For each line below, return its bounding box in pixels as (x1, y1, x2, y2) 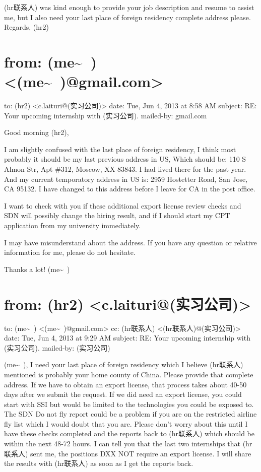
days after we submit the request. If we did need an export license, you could (4, 389, 242, 399)
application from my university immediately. (4, 220, 141, 231)
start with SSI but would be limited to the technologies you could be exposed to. (4, 398, 254, 409)
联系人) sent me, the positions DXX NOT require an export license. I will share (4, 448, 251, 458)
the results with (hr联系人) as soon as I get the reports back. (4, 458, 193, 468)
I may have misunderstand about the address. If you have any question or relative (4, 237, 257, 247)
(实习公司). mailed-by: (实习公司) (4, 342, 110, 353)
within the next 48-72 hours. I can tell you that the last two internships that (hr (4, 438, 252, 449)
